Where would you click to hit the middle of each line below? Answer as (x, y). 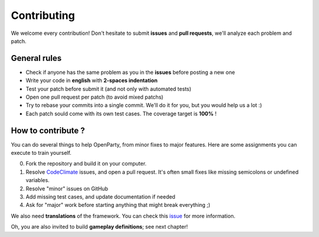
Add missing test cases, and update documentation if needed (100, 197)
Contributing (43, 15)
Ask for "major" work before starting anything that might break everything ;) (118, 205)
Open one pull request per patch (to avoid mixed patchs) (95, 97)
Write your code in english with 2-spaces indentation (92, 80)
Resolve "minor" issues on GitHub (67, 189)
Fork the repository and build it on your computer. (86, 164)
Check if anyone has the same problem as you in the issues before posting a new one (131, 72)
